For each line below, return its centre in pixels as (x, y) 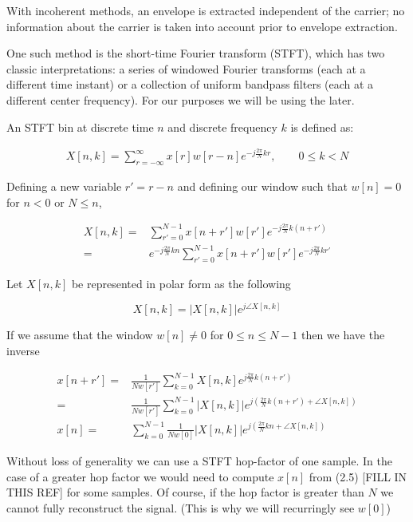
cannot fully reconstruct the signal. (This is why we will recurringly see (181, 507)
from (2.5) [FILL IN (358, 476)
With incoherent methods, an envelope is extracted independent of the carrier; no (206, 10)
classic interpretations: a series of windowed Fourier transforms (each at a (186, 68)
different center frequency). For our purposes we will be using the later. (181, 99)
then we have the (343, 335)
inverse (23, 351)
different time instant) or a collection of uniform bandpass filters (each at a (190, 84)
